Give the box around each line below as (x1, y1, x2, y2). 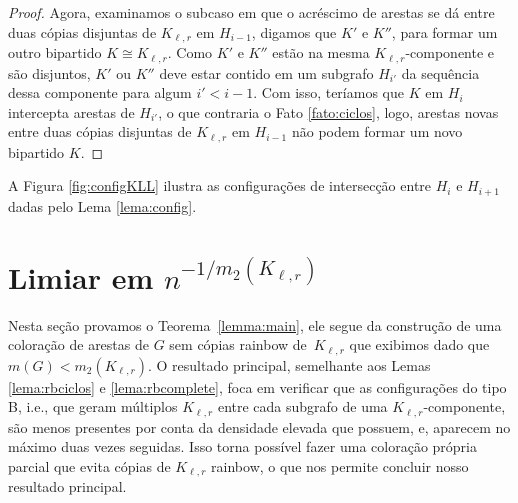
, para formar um (391, 21, 498, 42)
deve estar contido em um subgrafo (159, 62, 374, 83)
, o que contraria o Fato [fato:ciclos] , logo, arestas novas (158, 101, 499, 122)
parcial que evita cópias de (8, 455, 171, 476)
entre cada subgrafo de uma (217, 396, 388, 417)
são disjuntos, (8, 62, 91, 83)
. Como (167, 42, 213, 63)
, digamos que (251, 21, 337, 42)
